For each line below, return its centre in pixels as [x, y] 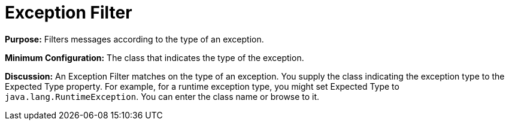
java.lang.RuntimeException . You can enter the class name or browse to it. [162, 96]
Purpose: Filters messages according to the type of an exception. [134, 39]
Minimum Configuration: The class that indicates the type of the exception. [154, 57]
